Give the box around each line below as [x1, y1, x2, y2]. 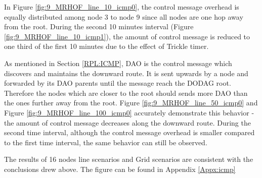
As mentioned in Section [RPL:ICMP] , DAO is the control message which [4, 57, 232, 68]
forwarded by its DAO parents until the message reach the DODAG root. [4, 78, 231, 88]
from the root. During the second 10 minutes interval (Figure [4, 21, 194, 32]
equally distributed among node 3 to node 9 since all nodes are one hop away [4, 11, 243, 22]
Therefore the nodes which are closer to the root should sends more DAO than [4, 87, 248, 98]
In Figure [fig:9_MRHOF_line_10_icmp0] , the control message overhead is [4, 2, 239, 12]
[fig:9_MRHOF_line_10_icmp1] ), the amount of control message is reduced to [4, 31, 250, 41]
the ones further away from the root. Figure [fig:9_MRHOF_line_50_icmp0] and [4, 97, 258, 108]
